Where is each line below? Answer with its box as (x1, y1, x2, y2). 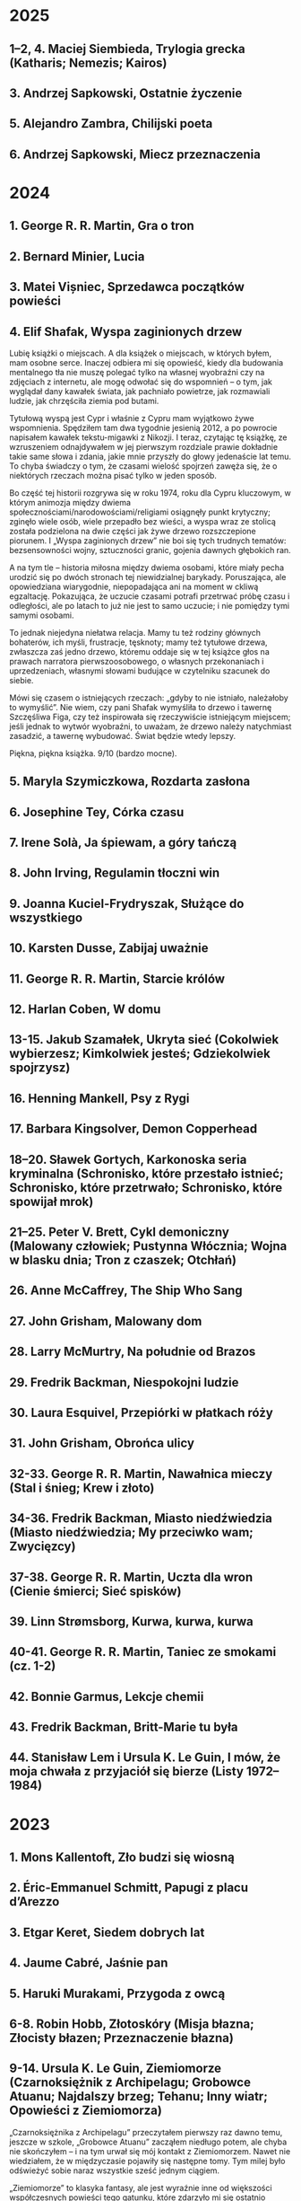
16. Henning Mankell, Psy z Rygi (9, 1090, 190, 1105)
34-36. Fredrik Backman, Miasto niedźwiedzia (9, 1510, 273, 1527)
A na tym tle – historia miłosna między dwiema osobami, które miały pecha (9, 562, 285, 573)
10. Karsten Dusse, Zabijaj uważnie (9, 940, 209, 956)
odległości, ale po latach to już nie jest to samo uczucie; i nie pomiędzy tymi (9, 600, 289, 611)
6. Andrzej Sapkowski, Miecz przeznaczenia (9, 146, 262, 162)
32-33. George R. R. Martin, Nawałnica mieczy (9, 1466, 273, 1482)
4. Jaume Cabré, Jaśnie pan (9, 1955, 168, 1971)
